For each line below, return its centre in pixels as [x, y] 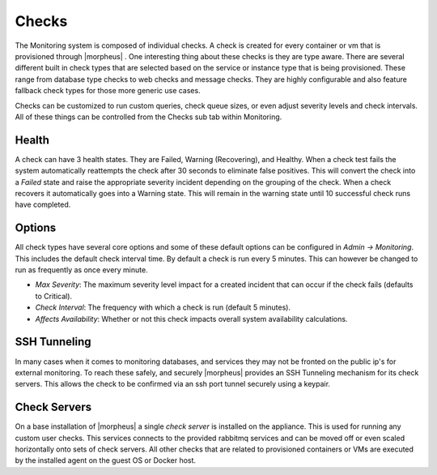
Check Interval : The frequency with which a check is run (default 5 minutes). [163, 307]
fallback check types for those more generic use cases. [108, 91]
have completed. [43, 205]
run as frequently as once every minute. [82, 270]
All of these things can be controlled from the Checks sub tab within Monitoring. [148, 117]
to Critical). [54, 296]
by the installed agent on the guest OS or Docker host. [106, 460]
